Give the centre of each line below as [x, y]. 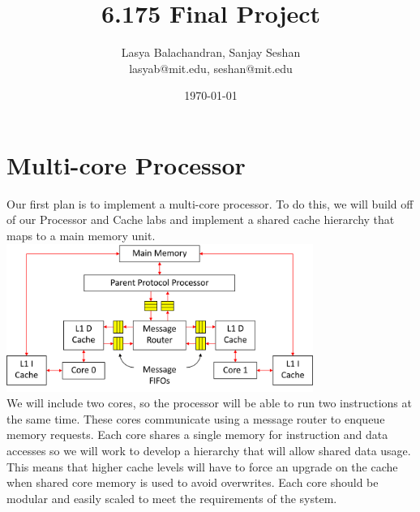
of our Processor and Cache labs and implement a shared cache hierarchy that [201, 219]
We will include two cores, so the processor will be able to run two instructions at [209, 403]
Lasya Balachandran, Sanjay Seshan [211, 52]
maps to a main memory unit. [81, 236]
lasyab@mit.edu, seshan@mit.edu [211, 68]
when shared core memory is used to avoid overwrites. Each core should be [193, 482]
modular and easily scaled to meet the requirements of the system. [172, 498]
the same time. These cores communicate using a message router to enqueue [196, 418]
